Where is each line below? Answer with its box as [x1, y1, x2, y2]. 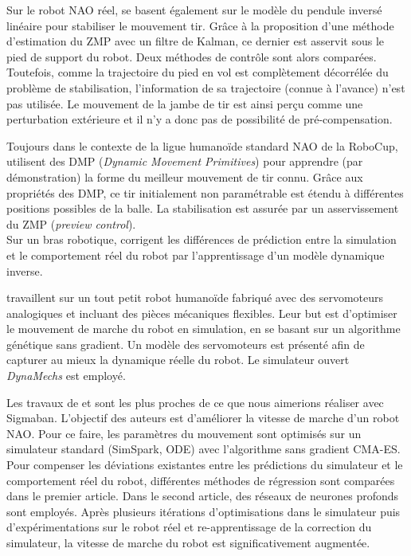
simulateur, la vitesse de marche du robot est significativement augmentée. [6, 534, 370, 550]
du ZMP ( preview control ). [6, 215, 136, 232]
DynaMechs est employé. [6, 367, 126, 384]
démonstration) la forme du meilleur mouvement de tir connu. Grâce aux [6, 168, 363, 185]
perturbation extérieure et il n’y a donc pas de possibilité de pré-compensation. [6, 111, 393, 127]
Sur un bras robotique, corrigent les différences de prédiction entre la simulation [6, 231, 397, 248]
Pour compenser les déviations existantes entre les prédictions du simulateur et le [6, 456, 403, 473]
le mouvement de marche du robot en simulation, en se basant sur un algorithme [6, 320, 401, 337]
